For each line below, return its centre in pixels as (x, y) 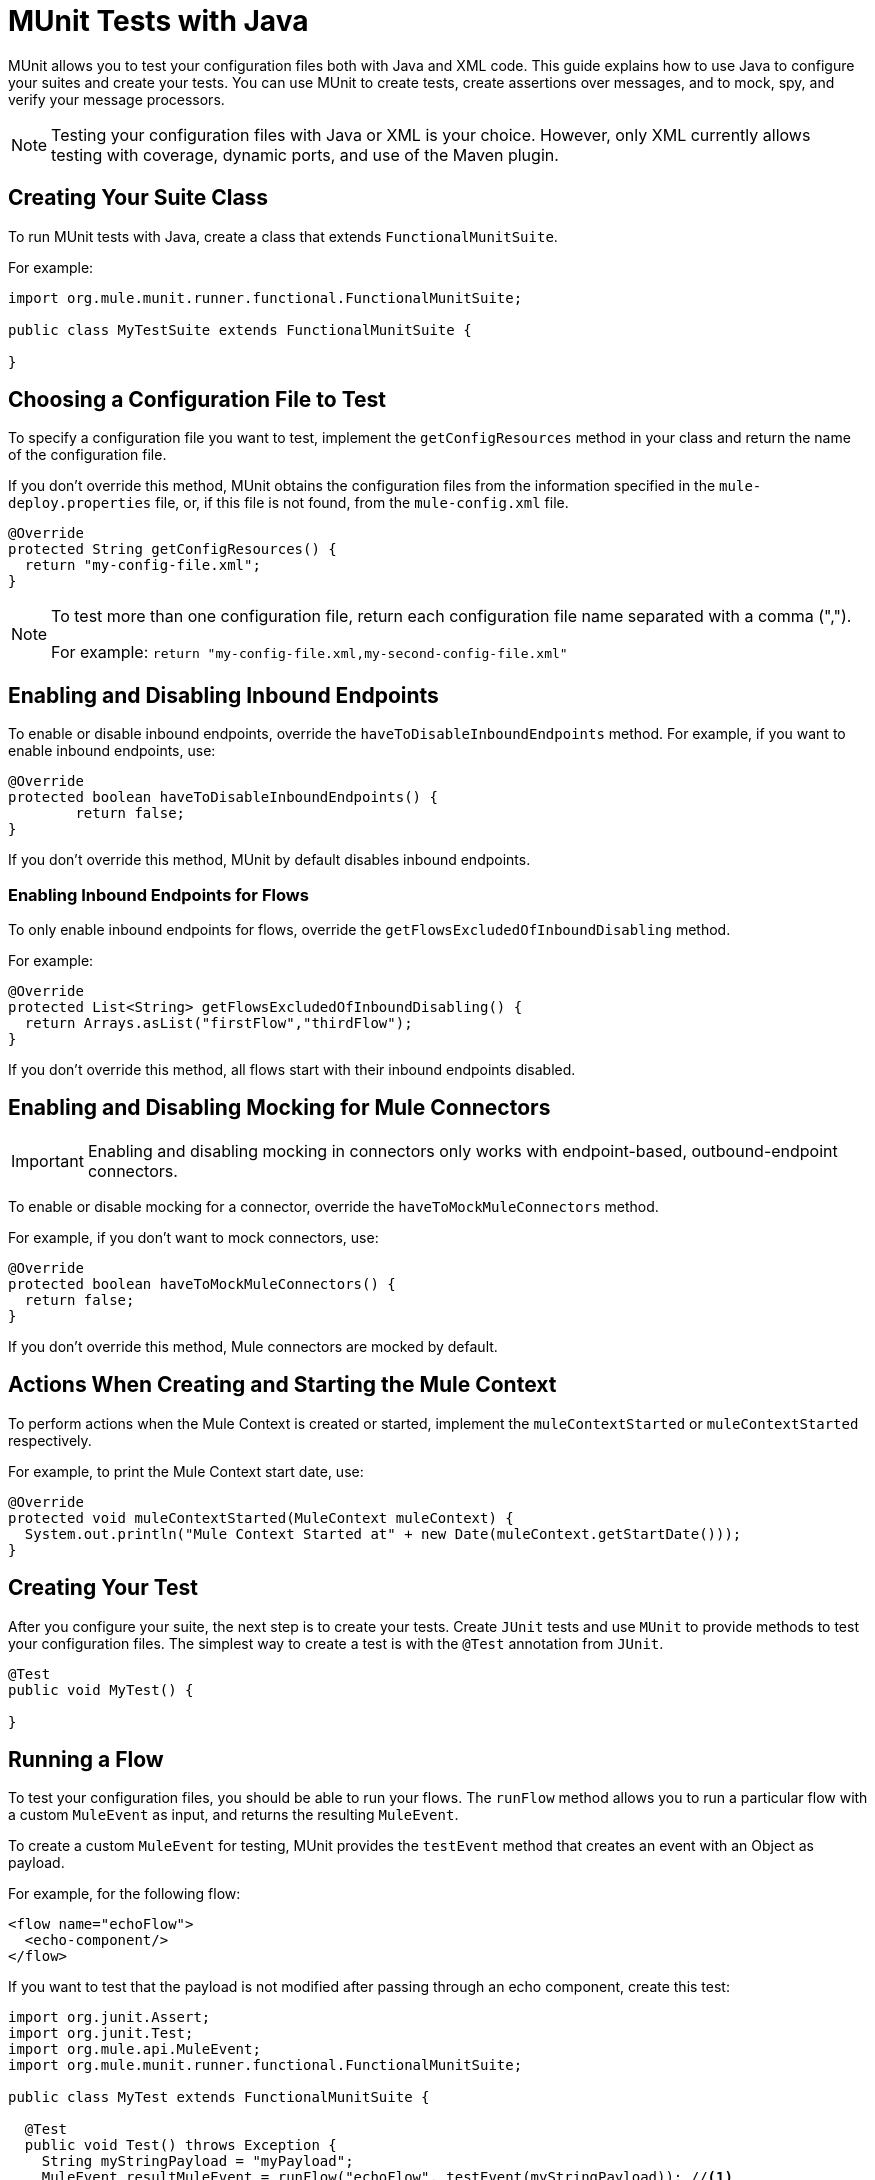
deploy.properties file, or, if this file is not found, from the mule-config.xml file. (288, 503)
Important (47, 1160)
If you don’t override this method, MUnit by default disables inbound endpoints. (269, 860)
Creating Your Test (103, 1588)
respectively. (50, 1440)
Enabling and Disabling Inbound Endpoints (223, 695)
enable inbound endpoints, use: (112, 751)
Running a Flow (86, 1759)
